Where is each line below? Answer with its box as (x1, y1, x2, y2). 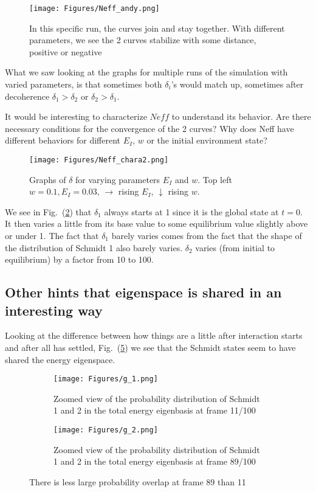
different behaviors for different (5, 134, 121, 147)
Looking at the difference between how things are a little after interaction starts (5, 329, 303, 342)
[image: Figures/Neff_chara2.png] (29, 156, 169, 164)
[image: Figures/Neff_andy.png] (29, 4, 160, 13)
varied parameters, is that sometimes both (5, 78, 162, 91)
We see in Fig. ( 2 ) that (5, 205, 92, 218)
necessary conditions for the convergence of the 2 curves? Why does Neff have (5, 122, 294, 134)
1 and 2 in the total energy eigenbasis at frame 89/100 (53, 455, 256, 468)
